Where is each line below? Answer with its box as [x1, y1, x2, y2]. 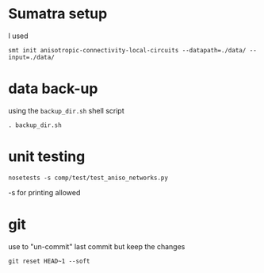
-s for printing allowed [8, 187, 81, 197]
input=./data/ [8, 53, 55, 61]
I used [8, 31, 29, 40]
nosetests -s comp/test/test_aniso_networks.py [8, 174, 169, 182]
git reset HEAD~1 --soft [8, 257, 90, 265]
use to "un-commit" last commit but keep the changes [8, 241, 186, 251]
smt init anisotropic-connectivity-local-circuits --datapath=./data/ [8, 46, 247, 54]
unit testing [8, 148, 86, 166]
